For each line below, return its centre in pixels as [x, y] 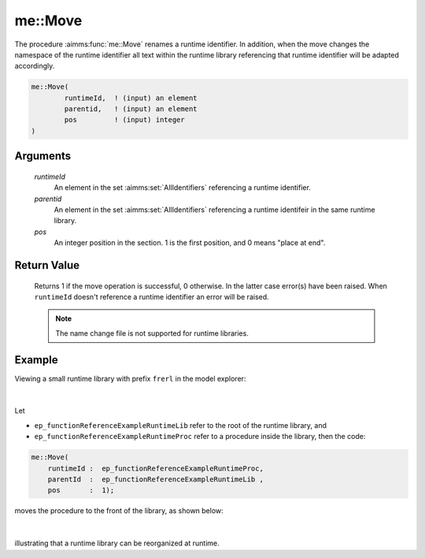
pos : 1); [81, 490]
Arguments [43, 156]
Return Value [47, 265]
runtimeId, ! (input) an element [131, 98]
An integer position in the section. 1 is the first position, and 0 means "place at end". [190, 243]
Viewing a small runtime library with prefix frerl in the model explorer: [130, 378]
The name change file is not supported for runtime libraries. [152, 333]
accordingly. [35, 66]
